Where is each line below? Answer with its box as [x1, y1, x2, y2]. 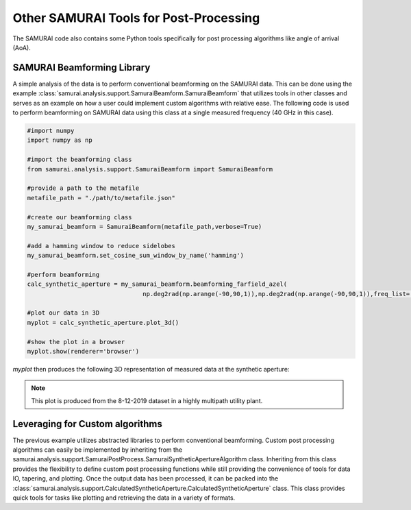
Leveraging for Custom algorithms [12, 418, 162, 430]
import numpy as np [27, 136, 92, 144]
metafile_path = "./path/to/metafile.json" [27, 194, 176, 202]
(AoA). [12, 43, 31, 51]
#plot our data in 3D [27, 309, 100, 317]
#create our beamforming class [27, 213, 133, 221]
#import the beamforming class [27, 156, 133, 164]
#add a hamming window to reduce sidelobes [27, 242, 176, 250]
